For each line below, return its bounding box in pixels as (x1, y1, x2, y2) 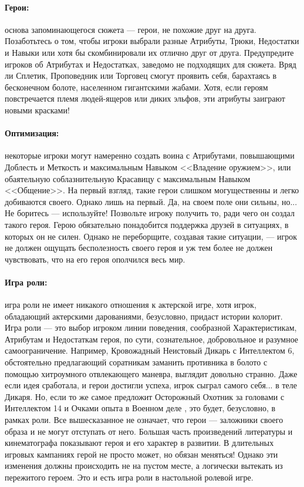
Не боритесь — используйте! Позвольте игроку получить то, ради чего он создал (5, 207, 295, 219)
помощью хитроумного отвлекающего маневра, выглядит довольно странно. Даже (5, 367, 298, 379)
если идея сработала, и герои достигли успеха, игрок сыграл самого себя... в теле (5, 379, 297, 391)
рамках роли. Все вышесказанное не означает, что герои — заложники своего (5, 414, 283, 426)
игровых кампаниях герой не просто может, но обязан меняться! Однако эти (5, 448, 278, 460)
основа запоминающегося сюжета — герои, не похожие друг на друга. (5, 23, 256, 35)
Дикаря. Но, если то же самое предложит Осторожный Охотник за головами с (5, 390, 285, 402)
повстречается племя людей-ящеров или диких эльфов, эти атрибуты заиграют (5, 92, 285, 105)
